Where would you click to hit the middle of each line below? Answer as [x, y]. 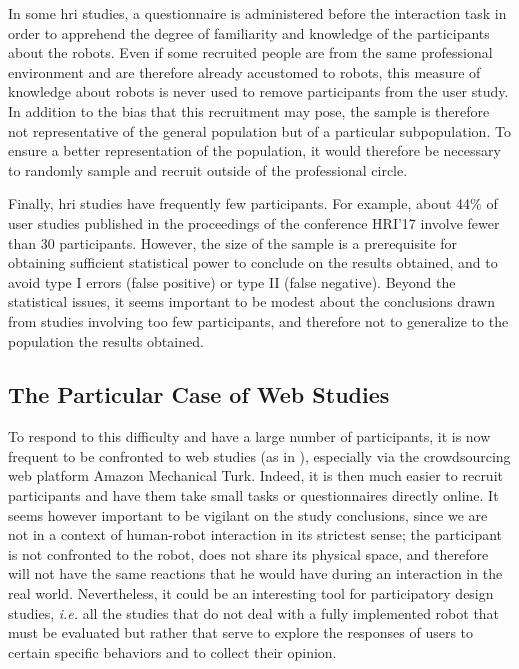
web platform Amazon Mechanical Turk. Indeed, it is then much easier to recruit [255, 475]
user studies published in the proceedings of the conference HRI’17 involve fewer [254, 222]
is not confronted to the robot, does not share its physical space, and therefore [248, 553]
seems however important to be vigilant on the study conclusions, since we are [248, 514]
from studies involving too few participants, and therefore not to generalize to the [258, 320]
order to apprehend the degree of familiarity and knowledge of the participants [249, 32]
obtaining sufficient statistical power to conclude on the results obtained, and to [253, 262]
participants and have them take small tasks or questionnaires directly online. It [253, 495]
